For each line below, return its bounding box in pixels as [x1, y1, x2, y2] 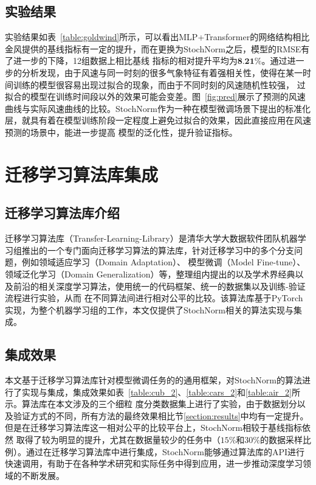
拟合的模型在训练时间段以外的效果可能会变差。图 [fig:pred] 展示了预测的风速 [5, 90, 306, 103]
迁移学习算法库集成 [5, 161, 159, 186]
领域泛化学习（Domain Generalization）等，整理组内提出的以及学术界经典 [5, 267, 295, 280]
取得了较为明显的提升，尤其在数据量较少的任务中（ [16, 433, 221, 446]
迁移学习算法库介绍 [5, 203, 120, 222]
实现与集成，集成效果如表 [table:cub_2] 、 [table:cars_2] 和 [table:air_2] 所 [21, 385, 300, 398]
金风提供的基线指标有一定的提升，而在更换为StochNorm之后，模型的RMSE [5, 42, 301, 55]
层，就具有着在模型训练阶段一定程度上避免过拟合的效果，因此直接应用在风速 [5, 114, 311, 127]
